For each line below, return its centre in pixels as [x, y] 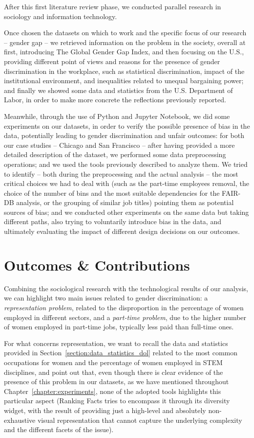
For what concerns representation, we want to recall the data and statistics [116, 343]
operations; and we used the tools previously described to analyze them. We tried [126, 164]
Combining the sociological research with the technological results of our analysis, [126, 288]
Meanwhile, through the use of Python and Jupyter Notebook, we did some [117, 116]
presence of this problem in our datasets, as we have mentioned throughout [116, 381]
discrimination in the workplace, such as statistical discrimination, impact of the [124, 71]
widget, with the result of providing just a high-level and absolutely [105, 410]
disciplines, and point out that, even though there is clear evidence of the [114, 372]
